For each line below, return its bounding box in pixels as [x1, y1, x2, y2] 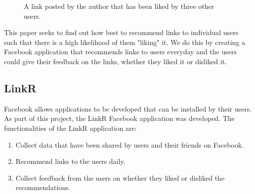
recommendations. [15, 182, 71, 193]
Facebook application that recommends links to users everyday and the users [4, 46, 237, 57]
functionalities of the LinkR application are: [4, 122, 137, 133]
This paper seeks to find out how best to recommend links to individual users [4, 27, 239, 38]
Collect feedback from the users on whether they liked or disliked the [15, 172, 225, 183]
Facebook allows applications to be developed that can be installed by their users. [4, 103, 252, 114]
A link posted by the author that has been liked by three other [24, 1, 214, 11]
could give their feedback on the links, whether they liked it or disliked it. [4, 56, 227, 66]
